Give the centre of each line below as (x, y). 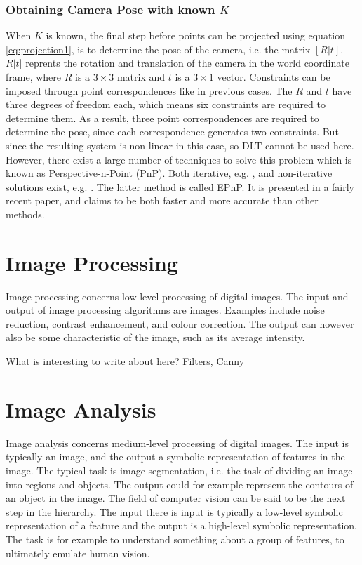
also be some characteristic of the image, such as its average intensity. (155, 337)
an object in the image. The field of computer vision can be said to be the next (176, 498)
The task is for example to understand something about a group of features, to (175, 539)
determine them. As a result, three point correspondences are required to (162, 118)
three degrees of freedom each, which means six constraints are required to (166, 104)
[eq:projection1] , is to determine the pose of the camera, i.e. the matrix (158, 49)
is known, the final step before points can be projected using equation (196, 35)
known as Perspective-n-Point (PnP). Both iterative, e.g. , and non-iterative (169, 173)
